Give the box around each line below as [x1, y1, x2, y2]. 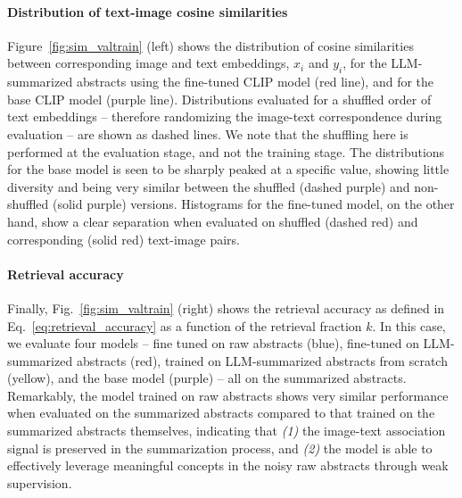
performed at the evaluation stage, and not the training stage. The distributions [7, 142, 445, 161]
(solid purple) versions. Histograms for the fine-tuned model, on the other [53, 195, 455, 213]
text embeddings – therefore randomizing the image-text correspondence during [7, 107, 442, 126]
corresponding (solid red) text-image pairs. [7, 229, 240, 248]
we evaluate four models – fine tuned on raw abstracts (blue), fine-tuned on [7, 334, 419, 353]
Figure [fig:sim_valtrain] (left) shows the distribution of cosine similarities [7, 36, 414, 54]
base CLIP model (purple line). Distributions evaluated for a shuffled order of [7, 89, 432, 108]
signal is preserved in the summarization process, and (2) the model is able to [7, 438, 433, 457]
